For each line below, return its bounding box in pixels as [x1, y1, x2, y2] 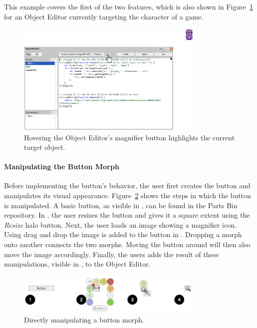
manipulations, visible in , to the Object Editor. [4, 259, 151, 269]
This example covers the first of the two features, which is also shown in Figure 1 [4, 1, 253, 11]
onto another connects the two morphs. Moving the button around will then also [4, 239, 251, 250]
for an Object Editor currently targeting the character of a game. [4, 11, 204, 21]
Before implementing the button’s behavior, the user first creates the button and [4, 180, 251, 191]
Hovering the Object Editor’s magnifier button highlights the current [24, 132, 235, 142]
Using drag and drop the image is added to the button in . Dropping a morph [4, 229, 242, 240]
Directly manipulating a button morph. [24, 315, 144, 325]
